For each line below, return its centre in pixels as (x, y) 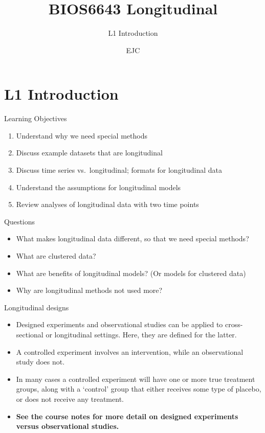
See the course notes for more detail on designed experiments (127, 416)
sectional (30, 334)
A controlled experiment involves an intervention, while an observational (130, 351)
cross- (234, 324)
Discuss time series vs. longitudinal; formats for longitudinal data (119, 170)
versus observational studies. (68, 426)
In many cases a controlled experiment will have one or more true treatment (136, 379)
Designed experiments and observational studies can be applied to (119, 324)
